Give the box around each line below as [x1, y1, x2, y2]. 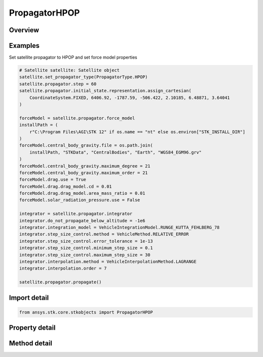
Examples [9, 42, 40, 50]
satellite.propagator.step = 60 [19, 81, 97, 86]
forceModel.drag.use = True [19, 177, 86, 183]
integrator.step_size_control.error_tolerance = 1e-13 [19, 238, 153, 244]
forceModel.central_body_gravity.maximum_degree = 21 [19, 163, 150, 168]
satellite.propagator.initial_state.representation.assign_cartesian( [19, 88, 192, 94]
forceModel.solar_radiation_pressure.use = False [19, 197, 140, 203]
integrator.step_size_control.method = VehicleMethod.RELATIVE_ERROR [19, 231, 189, 237]
